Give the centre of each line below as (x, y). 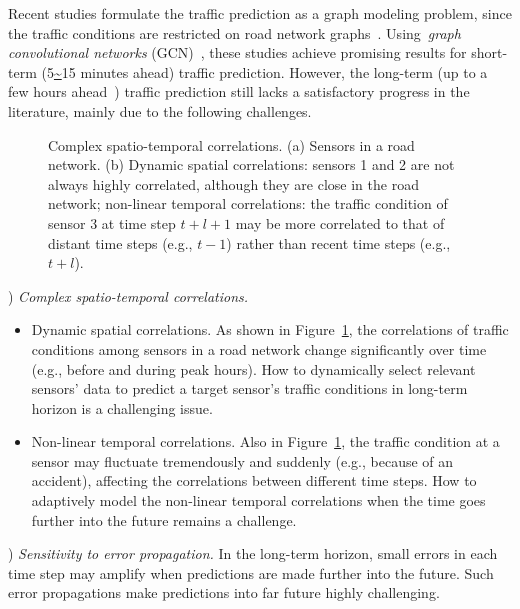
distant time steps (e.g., (120, 242)
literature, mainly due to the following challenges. (160, 110)
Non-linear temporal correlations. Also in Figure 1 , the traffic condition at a (265, 441)
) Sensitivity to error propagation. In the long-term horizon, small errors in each (253, 553)
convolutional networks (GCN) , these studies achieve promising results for (237, 52)
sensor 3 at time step (112, 222)
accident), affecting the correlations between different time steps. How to (254, 480)
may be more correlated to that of (340, 222)
